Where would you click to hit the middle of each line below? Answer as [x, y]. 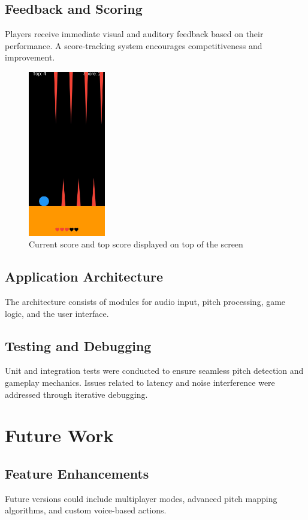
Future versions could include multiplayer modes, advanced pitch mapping [141, 498]
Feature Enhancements [77, 473]
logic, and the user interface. [57, 313]
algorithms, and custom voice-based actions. [86, 510]
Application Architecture [84, 276]
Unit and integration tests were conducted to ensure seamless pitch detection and [154, 371]
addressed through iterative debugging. [76, 394]
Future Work [59, 435]
